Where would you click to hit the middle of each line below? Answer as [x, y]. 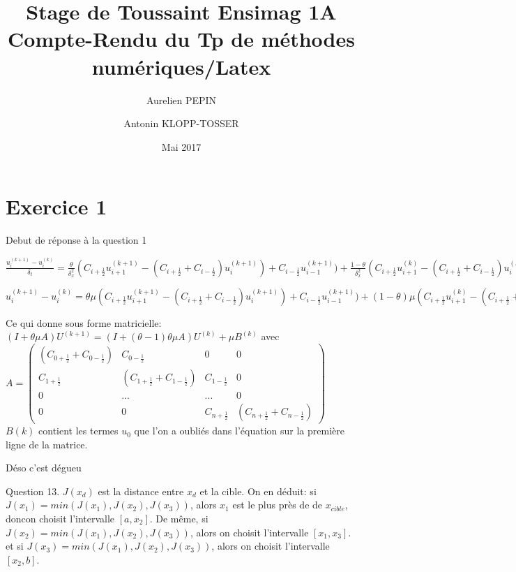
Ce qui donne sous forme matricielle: [84, 322]
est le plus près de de [278, 505]
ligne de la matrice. [47, 444]
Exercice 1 [56, 206]
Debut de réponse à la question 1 [76, 240]
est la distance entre [141, 491]
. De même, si [179, 519]
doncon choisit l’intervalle [60, 519]
